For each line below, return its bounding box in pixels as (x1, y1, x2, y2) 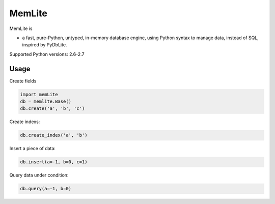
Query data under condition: (9, 172, 69, 178)
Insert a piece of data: (9, 145, 56, 152)
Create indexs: (9, 119, 40, 125)
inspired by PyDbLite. (22, 42, 67, 48)
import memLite (20, 92, 58, 97)
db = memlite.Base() (20, 99, 71, 104)
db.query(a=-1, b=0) (20, 186, 71, 192)
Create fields (9, 78, 37, 84)
